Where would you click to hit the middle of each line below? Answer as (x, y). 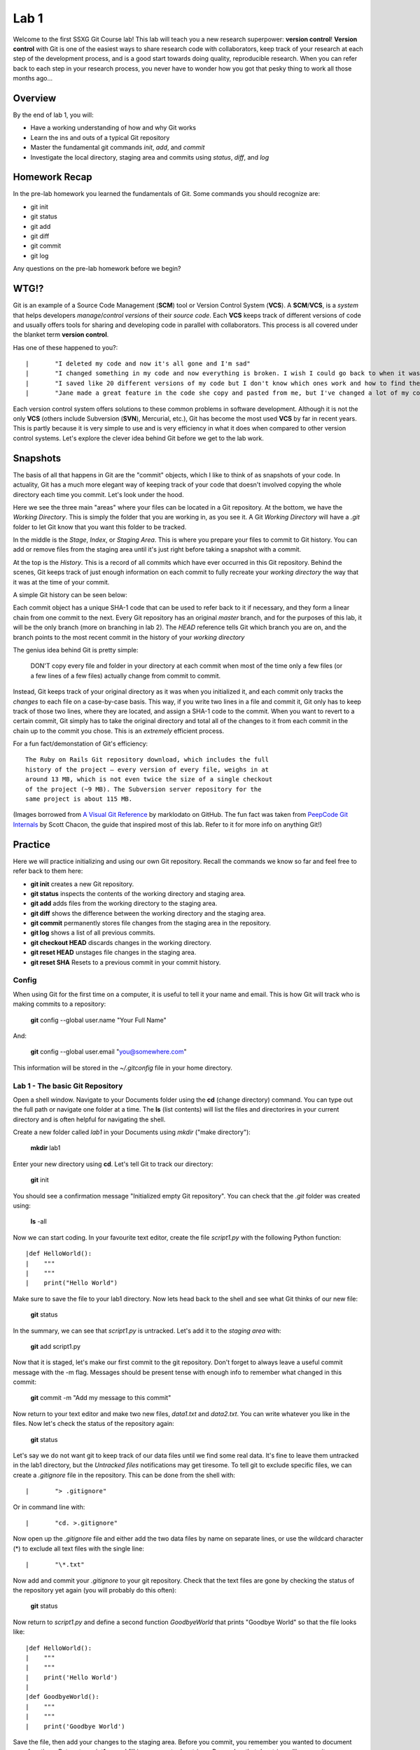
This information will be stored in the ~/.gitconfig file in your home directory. (122, 1067)
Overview (35, 98)
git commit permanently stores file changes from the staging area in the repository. (151, 923)
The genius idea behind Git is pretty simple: (76, 650)
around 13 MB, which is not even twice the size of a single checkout (149, 779)
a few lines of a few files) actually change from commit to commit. (126, 675)
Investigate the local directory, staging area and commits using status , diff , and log (150, 157)
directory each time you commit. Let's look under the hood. (99, 494)
